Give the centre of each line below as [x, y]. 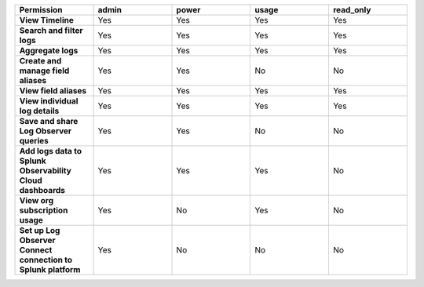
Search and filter [51, 30]
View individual [49, 101]
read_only [352, 10]
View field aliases [53, 91]
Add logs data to [51, 151]
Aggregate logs [49, 51]
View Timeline [47, 20]
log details [39, 111]
